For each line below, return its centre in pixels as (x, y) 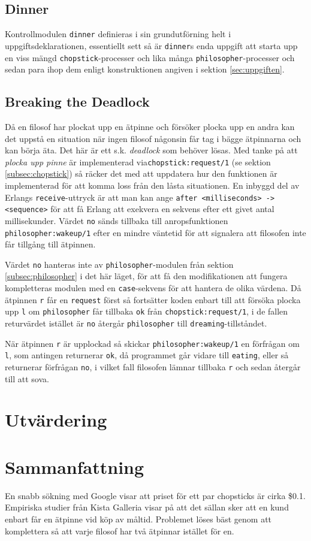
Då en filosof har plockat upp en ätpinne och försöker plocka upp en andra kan (150, 126)
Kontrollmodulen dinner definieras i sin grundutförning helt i (118, 34)
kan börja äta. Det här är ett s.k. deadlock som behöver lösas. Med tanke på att (151, 150)
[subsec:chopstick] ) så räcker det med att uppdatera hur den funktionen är (141, 173)
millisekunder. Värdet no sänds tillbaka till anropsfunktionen (117, 220)
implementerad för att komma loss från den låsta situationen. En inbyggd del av (152, 185)
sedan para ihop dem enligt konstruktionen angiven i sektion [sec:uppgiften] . (145, 69)
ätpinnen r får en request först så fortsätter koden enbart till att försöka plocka (153, 299)
